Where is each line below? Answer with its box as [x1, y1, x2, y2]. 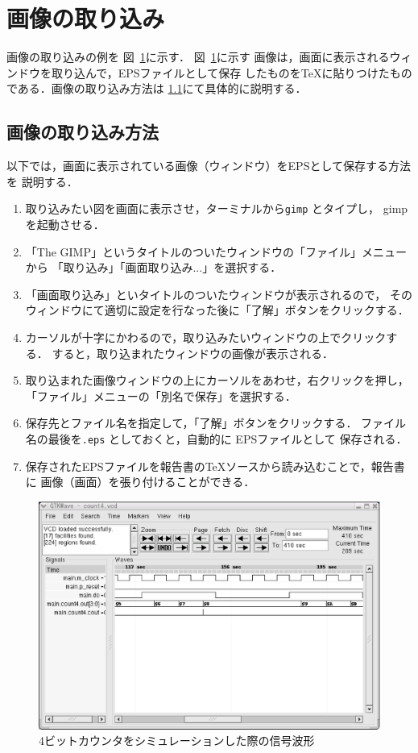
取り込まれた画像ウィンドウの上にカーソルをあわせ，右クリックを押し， [25, 372, 409, 389]
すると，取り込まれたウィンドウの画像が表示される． [52, 344, 333, 361]
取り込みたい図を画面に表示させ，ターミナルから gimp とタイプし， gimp [25, 200, 408, 217]
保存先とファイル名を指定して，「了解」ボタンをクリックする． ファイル [25, 414, 407, 431]
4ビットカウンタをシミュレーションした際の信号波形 [39, 732, 315, 749]
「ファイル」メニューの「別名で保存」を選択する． [25, 387, 296, 404]
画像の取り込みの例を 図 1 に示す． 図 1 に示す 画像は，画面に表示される [6, 48, 390, 65]
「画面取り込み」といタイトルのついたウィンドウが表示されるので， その [25, 285, 412, 302]
